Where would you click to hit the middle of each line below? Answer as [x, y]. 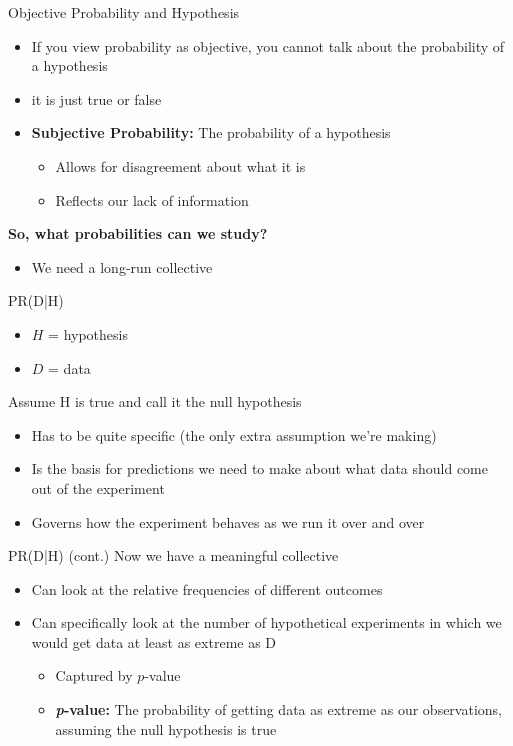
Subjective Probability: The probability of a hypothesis [211, 132]
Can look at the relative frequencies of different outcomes [207, 588]
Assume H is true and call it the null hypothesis [155, 401]
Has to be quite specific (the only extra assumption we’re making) [234, 434]
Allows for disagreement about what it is [180, 165]
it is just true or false [96, 98]
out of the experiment [98, 487]
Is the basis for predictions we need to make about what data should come [259, 468]
